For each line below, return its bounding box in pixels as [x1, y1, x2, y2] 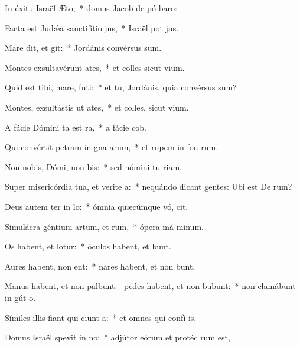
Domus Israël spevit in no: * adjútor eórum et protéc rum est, [5, 331, 230, 343]
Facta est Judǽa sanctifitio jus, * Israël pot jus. [5, 21, 179, 34]
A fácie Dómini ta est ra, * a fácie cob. [5, 121, 146, 133]
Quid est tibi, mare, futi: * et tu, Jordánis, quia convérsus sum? [5, 81, 237, 93]
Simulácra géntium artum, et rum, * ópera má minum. [5, 220, 204, 232]
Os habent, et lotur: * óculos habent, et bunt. [5, 240, 171, 252]
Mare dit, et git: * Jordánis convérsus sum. [5, 41, 162, 54]
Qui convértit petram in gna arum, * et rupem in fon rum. [5, 141, 219, 153]
